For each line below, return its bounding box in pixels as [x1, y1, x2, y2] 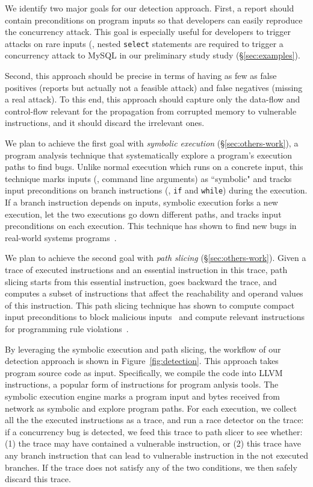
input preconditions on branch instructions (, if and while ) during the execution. [5, 184, 308, 196]
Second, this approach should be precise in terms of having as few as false [5, 69, 277, 82]
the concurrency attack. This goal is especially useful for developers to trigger [5, 25, 291, 38]
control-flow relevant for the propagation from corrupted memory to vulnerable [5, 104, 297, 117]
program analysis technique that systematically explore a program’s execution [5, 148, 292, 161]
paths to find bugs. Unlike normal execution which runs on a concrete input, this [5, 160, 303, 173]
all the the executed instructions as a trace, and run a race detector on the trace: [5, 413, 304, 426]
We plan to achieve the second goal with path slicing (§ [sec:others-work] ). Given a [5, 251, 306, 264]
